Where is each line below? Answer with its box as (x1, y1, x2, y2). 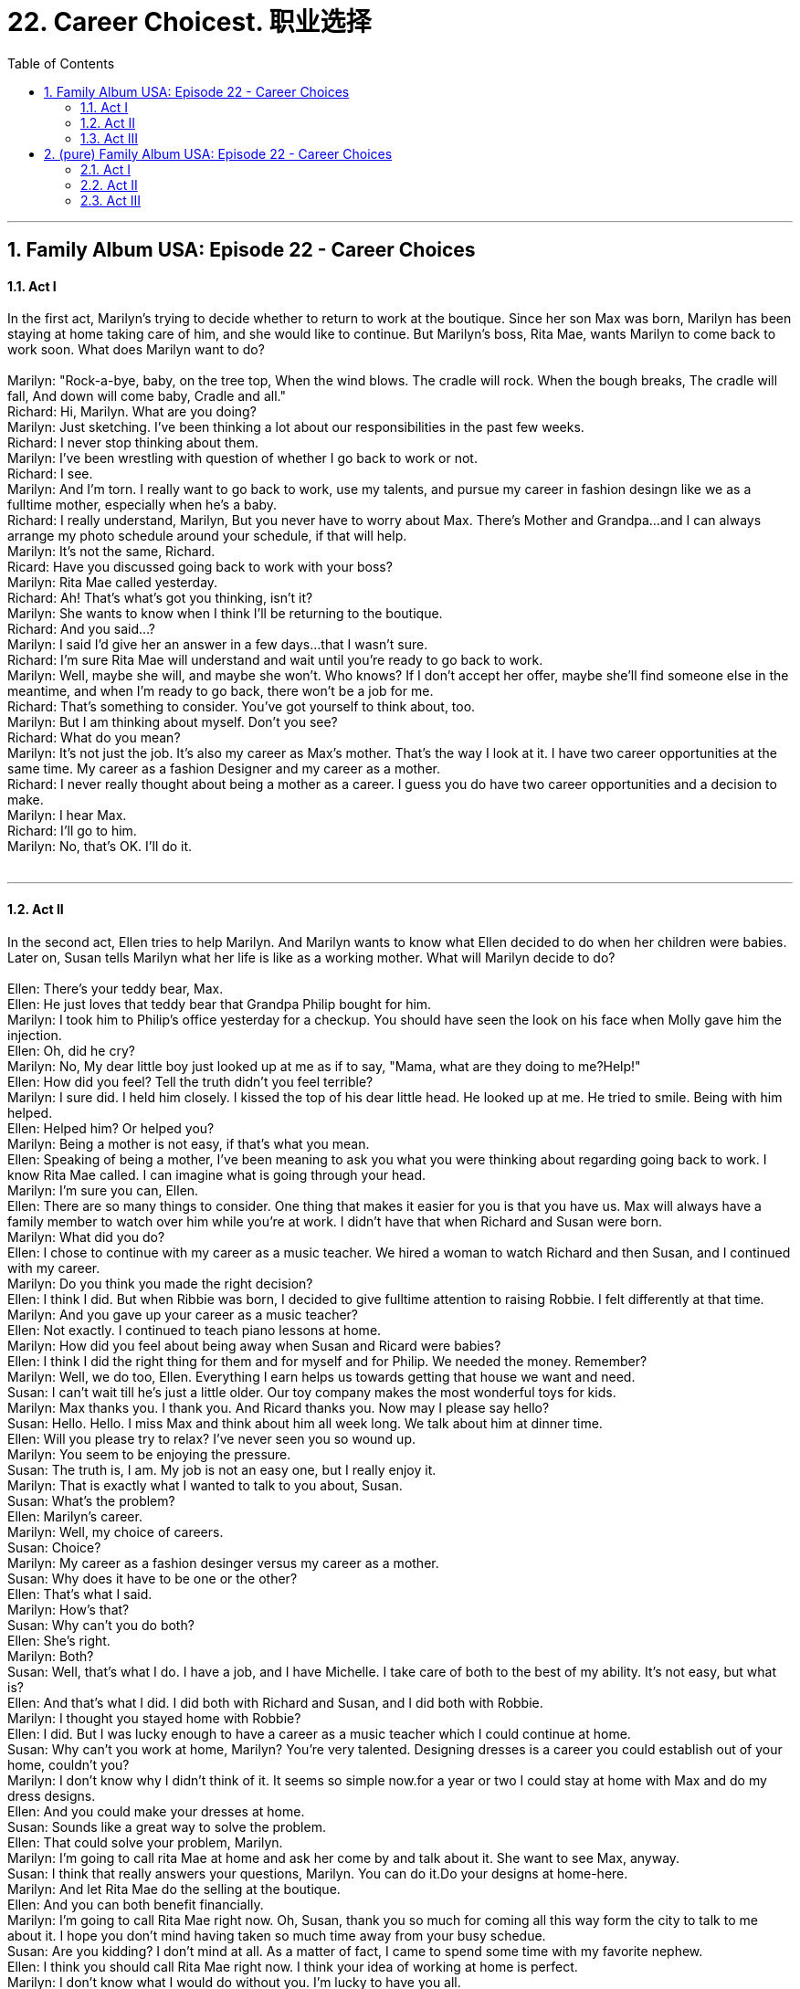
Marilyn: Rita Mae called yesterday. (7, 574, 218, 591)
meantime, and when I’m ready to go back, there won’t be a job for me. (7, 683, 434, 700)
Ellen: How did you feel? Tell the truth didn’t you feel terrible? (7, 1073, 374, 1089)
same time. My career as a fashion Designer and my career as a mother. (7, 761, 440, 777)
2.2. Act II (80, 176, 138, 193)
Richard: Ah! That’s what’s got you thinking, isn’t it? (7, 590, 313, 606)
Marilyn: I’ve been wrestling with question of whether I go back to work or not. (7, 450, 478, 467)
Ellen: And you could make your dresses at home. (7, 1803, 305, 1819)
